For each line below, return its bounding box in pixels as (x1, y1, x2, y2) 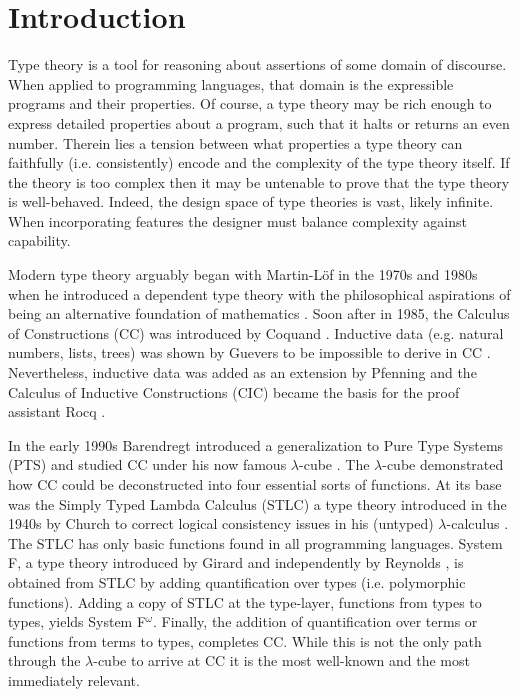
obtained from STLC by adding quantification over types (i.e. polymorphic (8, 571, 466, 592)
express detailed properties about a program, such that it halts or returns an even (8, 112, 510, 133)
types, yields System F (8, 611, 147, 632)
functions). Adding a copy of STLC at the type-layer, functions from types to (8, 591, 482, 612)
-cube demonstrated (382, 454, 504, 475)
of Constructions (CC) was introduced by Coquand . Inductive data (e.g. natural (8, 322, 504, 343)
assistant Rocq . (8, 401, 106, 422)
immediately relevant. (8, 669, 140, 690)
